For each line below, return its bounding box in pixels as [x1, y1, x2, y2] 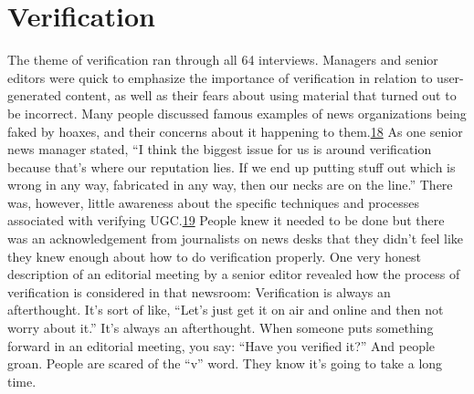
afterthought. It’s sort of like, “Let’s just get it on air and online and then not [7, 300, 444, 319]
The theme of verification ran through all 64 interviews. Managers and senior [7, 50, 438, 69]
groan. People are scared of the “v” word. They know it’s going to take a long [7, 354, 443, 373]
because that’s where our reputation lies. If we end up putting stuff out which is [7, 157, 456, 176]
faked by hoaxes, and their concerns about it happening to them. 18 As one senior [7, 121, 463, 140]
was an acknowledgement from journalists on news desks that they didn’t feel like [7, 229, 464, 248]
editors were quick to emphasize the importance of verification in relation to [7, 67, 433, 87]
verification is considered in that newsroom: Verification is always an [7, 282, 391, 301]
